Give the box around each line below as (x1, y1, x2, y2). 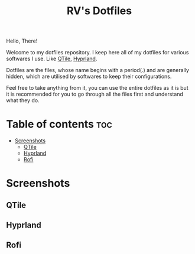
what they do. (6, 97, 40, 104)
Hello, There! (6, 37, 38, 45)
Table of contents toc (6, 118, 112, 131)
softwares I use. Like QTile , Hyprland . (6, 55, 97, 63)
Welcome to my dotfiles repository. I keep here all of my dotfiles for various (6, 49, 189, 56)
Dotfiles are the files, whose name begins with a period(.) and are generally (6, 67, 189, 74)
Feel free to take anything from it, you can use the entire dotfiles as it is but (6, 84, 188, 92)
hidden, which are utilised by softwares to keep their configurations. (6, 73, 172, 80)
